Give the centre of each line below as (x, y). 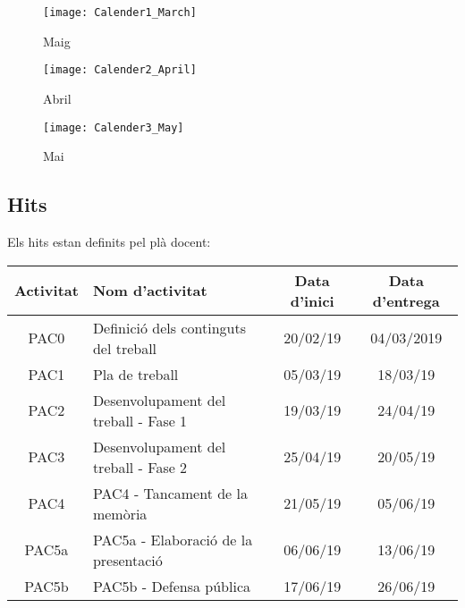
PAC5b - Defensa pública (171, 586)
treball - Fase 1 (140, 420)
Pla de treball (135, 374)
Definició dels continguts (169, 327)
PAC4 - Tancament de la (170, 493)
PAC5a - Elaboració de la (173, 539)
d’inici (312, 300)
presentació (127, 560)
